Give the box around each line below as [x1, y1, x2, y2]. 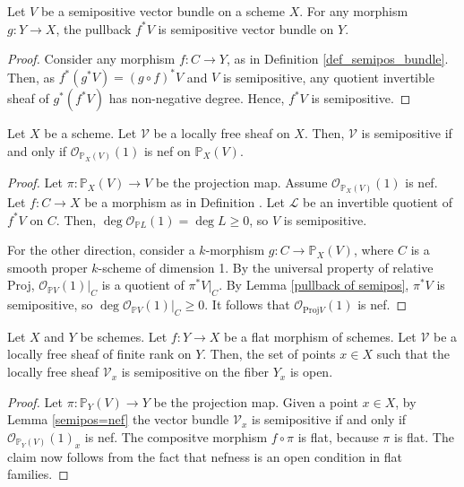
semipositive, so [7, 295, 93, 314]
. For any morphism [299, 2, 408, 20]
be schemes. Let [80, 326, 168, 345]
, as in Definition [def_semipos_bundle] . [226, 49, 449, 68]
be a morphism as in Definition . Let [84, 192, 285, 211]
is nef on [143, 141, 191, 160]
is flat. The [394, 427, 454, 446]
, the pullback [56, 19, 132, 38]
